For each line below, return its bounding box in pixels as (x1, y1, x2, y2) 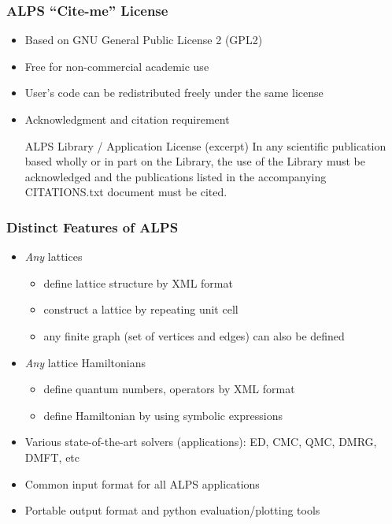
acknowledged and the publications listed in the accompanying (24, 168, 327, 184)
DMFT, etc (24, 448, 80, 465)
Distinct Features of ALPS (6, 217, 179, 236)
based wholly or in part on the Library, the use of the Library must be (24, 153, 365, 169)
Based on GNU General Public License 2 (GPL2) (24, 32, 263, 48)
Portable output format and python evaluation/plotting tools (24, 502, 320, 518)
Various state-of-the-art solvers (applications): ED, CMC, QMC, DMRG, (24, 433, 377, 450)
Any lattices (24, 248, 83, 265)
